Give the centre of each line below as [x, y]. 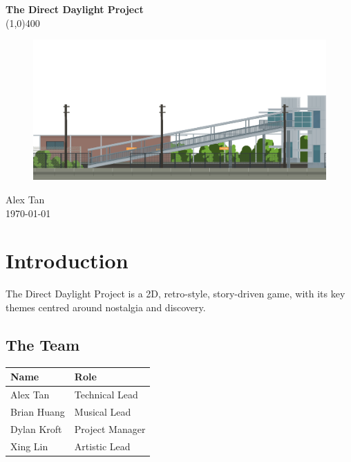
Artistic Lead [102, 446]
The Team [43, 344]
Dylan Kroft [36, 428]
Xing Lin [29, 446]
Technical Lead [106, 395]
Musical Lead [103, 411]
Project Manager [110, 428]
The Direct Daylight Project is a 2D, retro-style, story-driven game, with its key [175, 294]
